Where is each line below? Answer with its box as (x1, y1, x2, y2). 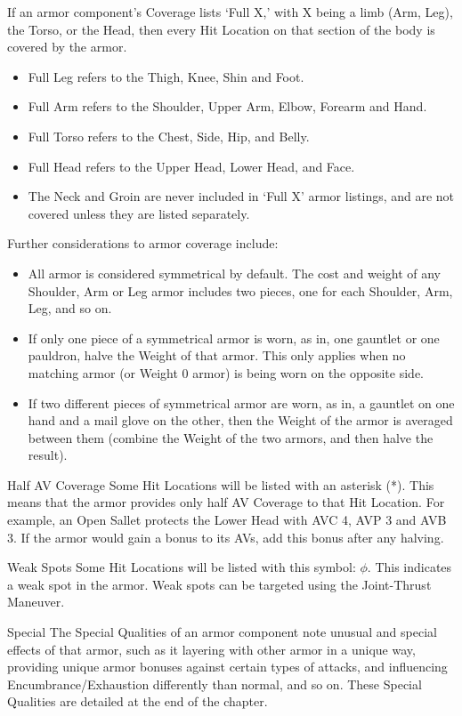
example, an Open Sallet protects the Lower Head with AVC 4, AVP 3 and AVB (7, 511, 447, 529)
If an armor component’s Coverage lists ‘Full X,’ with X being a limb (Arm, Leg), (7, 3, 453, 20)
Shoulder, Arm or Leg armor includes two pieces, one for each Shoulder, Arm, (28, 281, 453, 300)
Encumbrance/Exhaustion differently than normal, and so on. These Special (7, 674, 422, 693)
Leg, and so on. (28, 299, 112, 318)
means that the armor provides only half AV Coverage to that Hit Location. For (7, 493, 445, 511)
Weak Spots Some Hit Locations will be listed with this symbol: (7, 558, 356, 576)
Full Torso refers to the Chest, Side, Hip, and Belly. (28, 126, 310, 145)
